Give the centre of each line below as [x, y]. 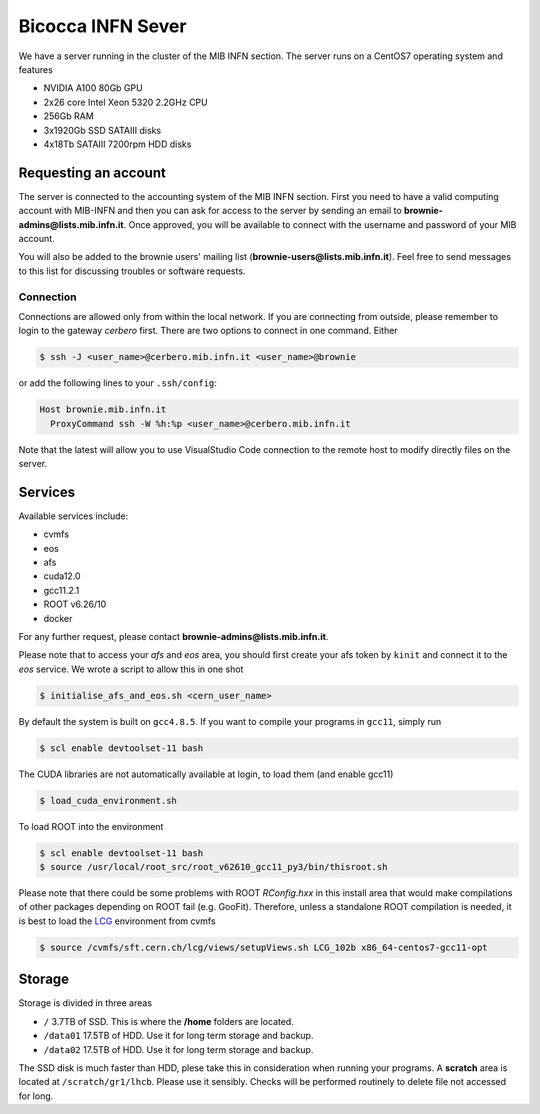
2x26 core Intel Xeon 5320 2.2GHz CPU [126, 102]
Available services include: [73, 516]
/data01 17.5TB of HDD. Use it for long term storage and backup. [178, 1036]
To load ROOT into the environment [91, 826]
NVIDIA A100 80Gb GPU [93, 88]
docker [58, 618]
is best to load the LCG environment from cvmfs [117, 921]
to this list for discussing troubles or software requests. [132, 271]
